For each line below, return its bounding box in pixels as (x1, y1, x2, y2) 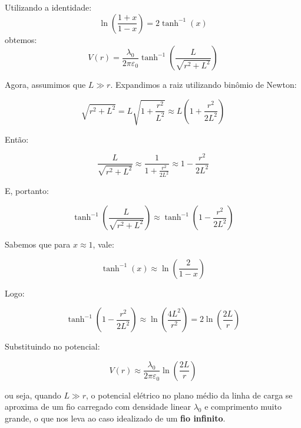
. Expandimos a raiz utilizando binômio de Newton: (110, 78, 297, 91)
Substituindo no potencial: (5, 340, 100, 353)
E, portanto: (5, 185, 49, 197)
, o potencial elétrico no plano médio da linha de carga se (86, 389, 293, 401)
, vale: (92, 238, 114, 251)
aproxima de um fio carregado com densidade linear (5, 400, 191, 413)
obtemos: (5, 33, 37, 45)
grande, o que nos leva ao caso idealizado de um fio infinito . (5, 412, 226, 424)
